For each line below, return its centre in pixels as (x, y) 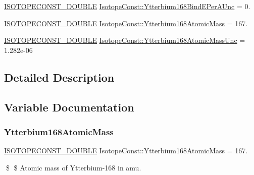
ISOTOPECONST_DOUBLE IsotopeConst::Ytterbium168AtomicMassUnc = (125, 40)
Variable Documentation (69, 107)
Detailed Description (59, 77)
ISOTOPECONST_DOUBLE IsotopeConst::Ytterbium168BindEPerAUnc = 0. (127, 6)
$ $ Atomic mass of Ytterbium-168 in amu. (73, 167)
